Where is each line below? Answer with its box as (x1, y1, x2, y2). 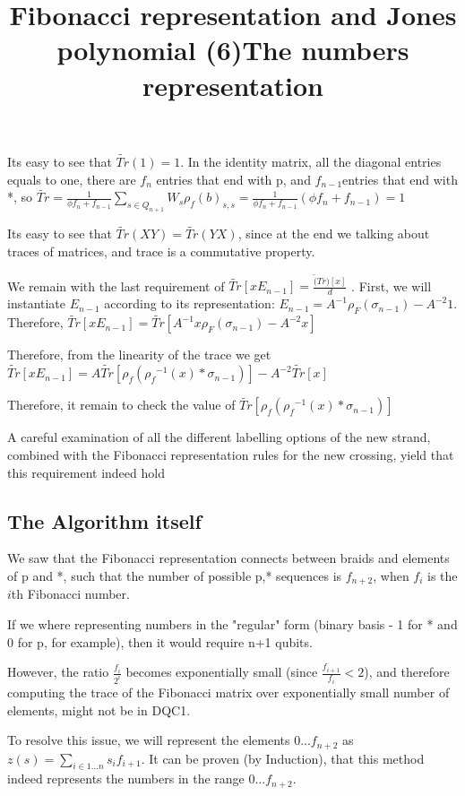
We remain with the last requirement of (7, 276, 225, 295)
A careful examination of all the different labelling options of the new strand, (7, 428, 431, 446)
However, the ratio (7, 662, 109, 681)
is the (427, 566, 458, 584)
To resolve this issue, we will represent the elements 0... (7, 731, 311, 749)
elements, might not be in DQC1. (7, 700, 191, 719)
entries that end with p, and (156, 169, 311, 188)
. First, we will (351, 276, 432, 295)
